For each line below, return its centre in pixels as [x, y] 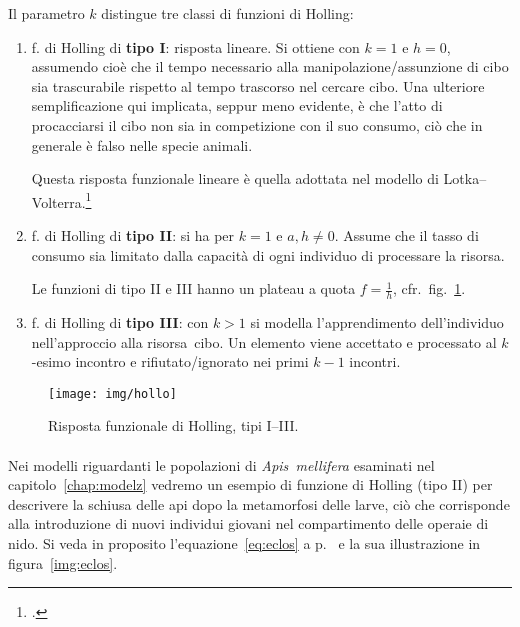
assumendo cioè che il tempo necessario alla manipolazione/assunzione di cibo [270, 66]
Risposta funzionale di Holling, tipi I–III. [173, 425]
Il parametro [46, 13]
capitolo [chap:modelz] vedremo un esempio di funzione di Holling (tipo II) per [250, 484]
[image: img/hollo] [112, 393]
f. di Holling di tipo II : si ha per [133, 235]
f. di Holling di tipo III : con [120, 322]
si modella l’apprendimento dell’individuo [377, 322]
